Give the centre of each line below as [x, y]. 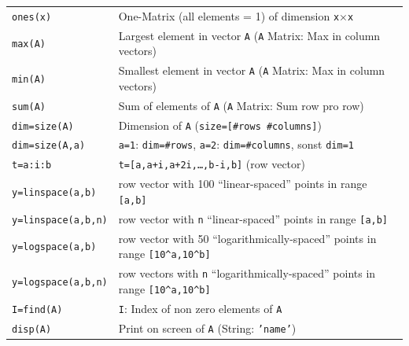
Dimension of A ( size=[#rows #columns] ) [220, 125]
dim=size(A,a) [49, 146]
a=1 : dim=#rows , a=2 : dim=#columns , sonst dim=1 [236, 144]
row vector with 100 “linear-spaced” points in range [243, 184]
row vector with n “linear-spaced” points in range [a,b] [253, 218]
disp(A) [32, 329]
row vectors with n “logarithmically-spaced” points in [247, 273]
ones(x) [32, 17]
